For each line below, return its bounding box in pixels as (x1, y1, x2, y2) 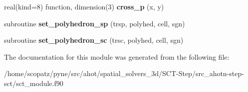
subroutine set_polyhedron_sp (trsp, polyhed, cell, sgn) (4, 18, 185, 28)
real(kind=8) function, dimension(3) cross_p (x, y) (4, 1, 164, 11)
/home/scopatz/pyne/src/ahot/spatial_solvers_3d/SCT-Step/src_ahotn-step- (4, 68, 244, 79)
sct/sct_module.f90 (4, 78, 63, 88)
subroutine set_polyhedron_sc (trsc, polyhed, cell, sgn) (4, 35, 184, 45)
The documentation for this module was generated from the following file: (4, 51, 230, 62)
